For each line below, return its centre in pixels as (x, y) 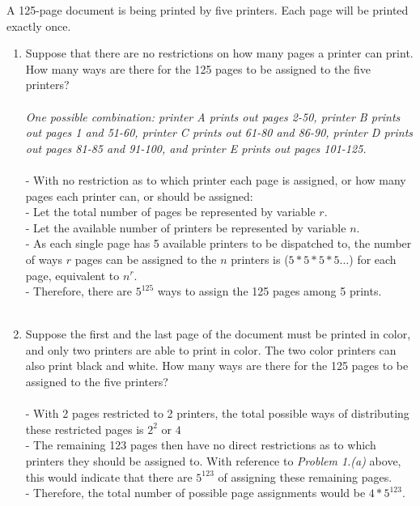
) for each (373, 259)
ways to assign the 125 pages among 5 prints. (269, 291)
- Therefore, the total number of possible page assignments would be (195, 493)
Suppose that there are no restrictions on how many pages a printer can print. (219, 53)
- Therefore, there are (78, 291)
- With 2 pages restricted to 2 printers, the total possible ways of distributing (217, 413)
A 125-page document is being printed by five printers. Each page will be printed (208, 10)
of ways (44, 259)
